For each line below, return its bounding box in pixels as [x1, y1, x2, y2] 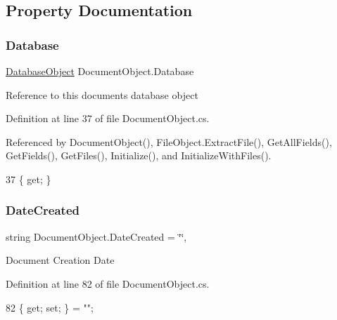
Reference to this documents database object [6, 87, 198, 102]
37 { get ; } [6, 171, 51, 186]
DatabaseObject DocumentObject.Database [6, 64, 194, 78]
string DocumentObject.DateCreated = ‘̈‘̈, [6, 229, 187, 244]
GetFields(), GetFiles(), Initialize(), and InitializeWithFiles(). [6, 148, 272, 163]
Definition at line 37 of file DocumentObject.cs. [6, 111, 210, 126]
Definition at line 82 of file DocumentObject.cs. [6, 276, 210, 291]
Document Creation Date [6, 253, 115, 267]
